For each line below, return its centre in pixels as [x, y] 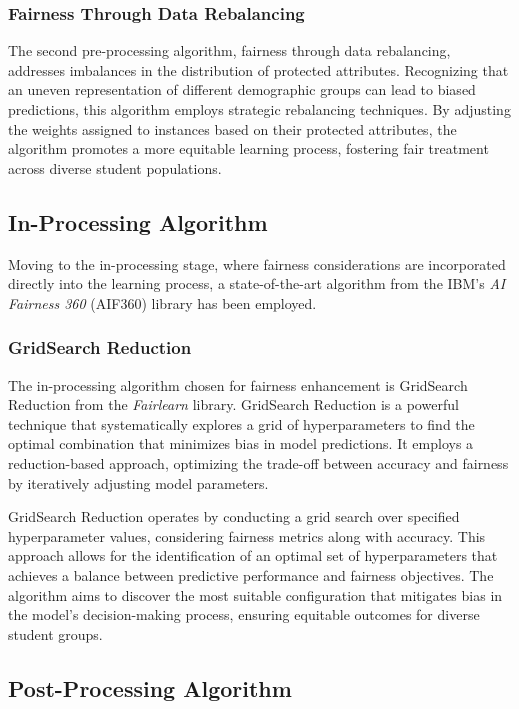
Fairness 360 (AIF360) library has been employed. [162, 302]
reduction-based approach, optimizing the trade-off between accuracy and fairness [258, 462]
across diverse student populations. [115, 167]
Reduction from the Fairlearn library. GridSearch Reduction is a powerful [233, 404]
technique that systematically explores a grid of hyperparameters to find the [241, 423]
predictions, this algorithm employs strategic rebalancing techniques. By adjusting [259, 109]
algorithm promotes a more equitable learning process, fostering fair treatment [248, 148]
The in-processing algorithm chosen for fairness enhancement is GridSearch [238, 384]
